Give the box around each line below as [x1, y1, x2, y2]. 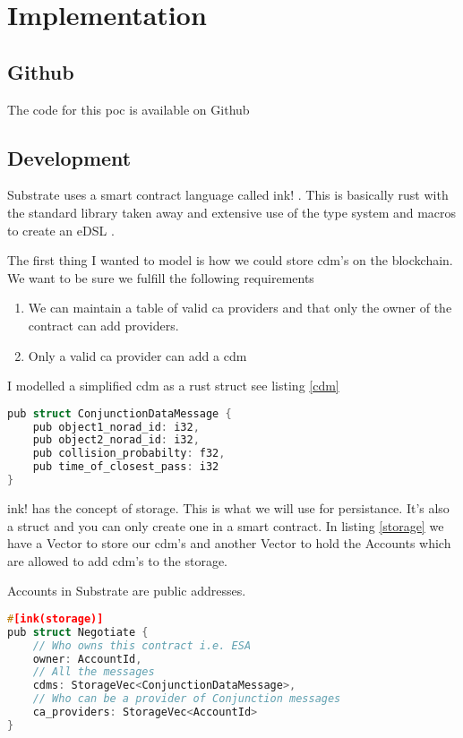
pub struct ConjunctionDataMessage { [7, 407, 232, 420]
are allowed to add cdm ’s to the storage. [7, 551, 227, 570]
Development [7, 143, 132, 171]
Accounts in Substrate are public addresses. [7, 581, 246, 600]
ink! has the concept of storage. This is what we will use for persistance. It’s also [7, 498, 450, 517]
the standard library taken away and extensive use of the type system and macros [7, 202, 457, 221]
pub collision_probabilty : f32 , [32, 447, 226, 460]
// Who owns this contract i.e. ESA [32, 639, 252, 652]
